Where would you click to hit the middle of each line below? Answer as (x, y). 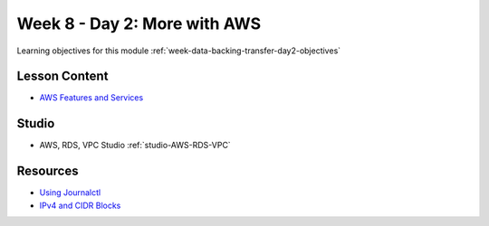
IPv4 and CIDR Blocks (80, 205)
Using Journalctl (70, 193)
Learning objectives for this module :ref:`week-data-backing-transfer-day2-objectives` (179, 51)
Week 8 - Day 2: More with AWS (139, 24)
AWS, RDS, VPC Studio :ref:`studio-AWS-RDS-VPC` (135, 146)
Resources (48, 171)
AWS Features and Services (91, 98)
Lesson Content (62, 76)
